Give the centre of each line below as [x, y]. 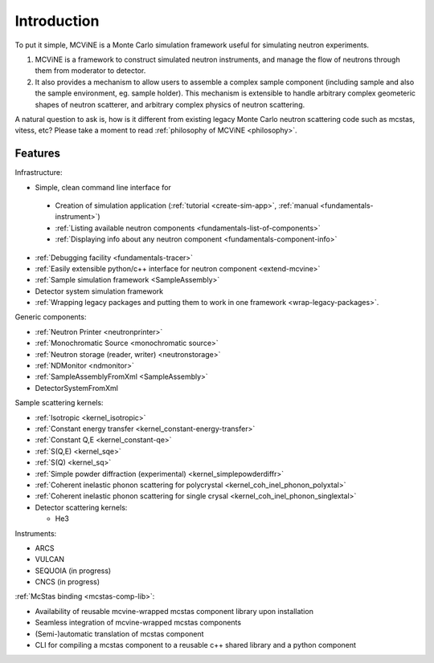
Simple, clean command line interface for [103, 187]
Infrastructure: [39, 173]
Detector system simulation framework [99, 291]
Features [37, 154]
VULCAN [49, 559]
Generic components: [51, 317]
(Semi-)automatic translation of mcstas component [119, 633]
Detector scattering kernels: [81, 507]
